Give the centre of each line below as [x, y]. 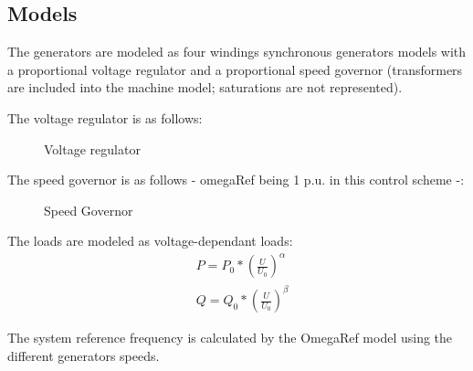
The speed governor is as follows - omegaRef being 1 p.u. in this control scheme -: [236, 180]
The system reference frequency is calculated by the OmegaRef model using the [230, 338]
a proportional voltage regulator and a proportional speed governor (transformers [235, 69]
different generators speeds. [84, 355]
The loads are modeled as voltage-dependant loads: [150, 241]
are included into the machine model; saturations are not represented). [205, 87]
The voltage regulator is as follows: [105, 117]
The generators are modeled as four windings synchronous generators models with [237, 52]
